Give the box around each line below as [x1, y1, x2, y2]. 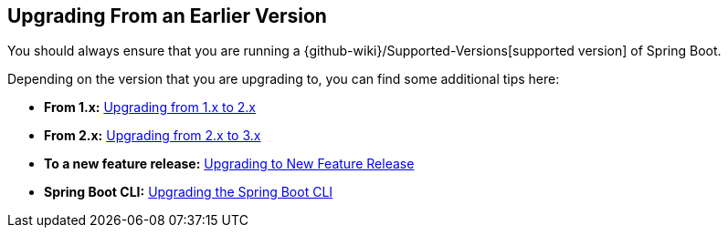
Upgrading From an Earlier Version [7, 5, 327, 27]
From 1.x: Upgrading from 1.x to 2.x [44, 99, 257, 116]
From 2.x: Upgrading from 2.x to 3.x [44, 128, 261, 144]
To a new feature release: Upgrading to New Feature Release [44, 156, 415, 172]
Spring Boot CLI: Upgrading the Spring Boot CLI [44, 184, 333, 200]
